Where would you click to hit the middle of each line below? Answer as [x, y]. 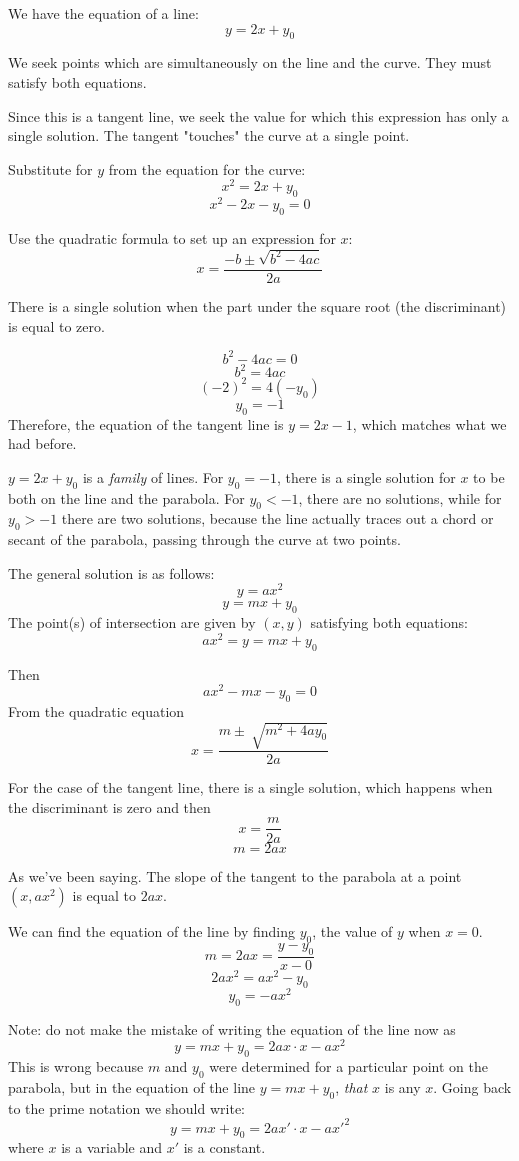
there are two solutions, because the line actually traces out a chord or [277, 518]
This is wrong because [76, 1065]
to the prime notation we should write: [126, 1107]
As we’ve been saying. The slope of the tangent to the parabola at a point [235, 875]
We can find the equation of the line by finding [152, 931]
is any [402, 1086]
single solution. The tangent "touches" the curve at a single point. [209, 135]
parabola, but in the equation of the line [132, 1086]
